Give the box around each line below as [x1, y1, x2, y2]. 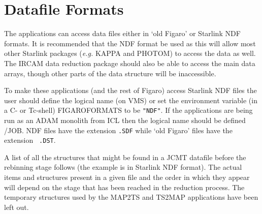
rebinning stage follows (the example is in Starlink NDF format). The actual [4, 162, 242, 172]
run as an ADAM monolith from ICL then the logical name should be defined [4, 114, 246, 125]
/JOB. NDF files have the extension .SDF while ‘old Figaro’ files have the [4, 125, 233, 135]
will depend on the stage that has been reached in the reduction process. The [4, 181, 245, 192]
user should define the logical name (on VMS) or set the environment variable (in [4, 95, 257, 105]
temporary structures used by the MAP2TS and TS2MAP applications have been [4, 192, 258, 202]
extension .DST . [4, 135, 56, 145]
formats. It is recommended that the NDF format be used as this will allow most [4, 38, 256, 48]
